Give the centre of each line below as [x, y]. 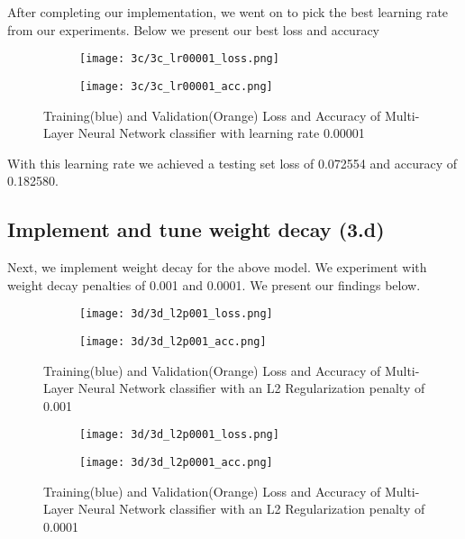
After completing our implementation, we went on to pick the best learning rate [228, 12]
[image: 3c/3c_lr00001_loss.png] [179, 59]
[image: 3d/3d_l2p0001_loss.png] [179, 435]
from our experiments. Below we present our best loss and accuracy [193, 29]
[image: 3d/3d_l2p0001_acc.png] [176, 463]
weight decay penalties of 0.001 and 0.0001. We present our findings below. [214, 284]
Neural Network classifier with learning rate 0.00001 [221, 133]
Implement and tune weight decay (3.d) [196, 229]
